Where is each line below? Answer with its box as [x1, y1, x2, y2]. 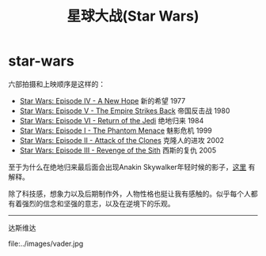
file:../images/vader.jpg [8, 239, 84, 248]
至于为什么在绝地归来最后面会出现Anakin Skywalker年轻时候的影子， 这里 [8, 162, 247, 171]
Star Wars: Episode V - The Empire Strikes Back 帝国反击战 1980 [19, 106, 230, 115]
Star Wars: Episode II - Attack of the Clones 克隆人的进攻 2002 [19, 135, 224, 145]
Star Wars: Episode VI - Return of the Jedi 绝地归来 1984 [19, 115, 204, 125]
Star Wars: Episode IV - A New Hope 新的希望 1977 [19, 96, 186, 105]
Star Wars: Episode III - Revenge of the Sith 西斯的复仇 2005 [19, 145, 217, 155]
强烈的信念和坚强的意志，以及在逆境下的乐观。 [21, 198, 175, 208]
